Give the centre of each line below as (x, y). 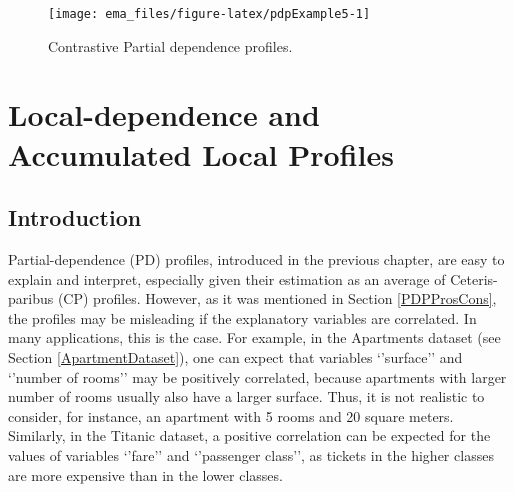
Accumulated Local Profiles (201, 153)
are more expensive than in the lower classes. (145, 474)
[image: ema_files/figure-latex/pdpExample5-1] (209, 14)
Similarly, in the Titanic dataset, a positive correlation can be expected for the (249, 435)
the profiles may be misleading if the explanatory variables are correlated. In (242, 317)
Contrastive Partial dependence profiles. (170, 45)
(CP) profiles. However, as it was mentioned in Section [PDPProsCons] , (277, 298)
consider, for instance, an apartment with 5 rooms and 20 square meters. (231, 415)
